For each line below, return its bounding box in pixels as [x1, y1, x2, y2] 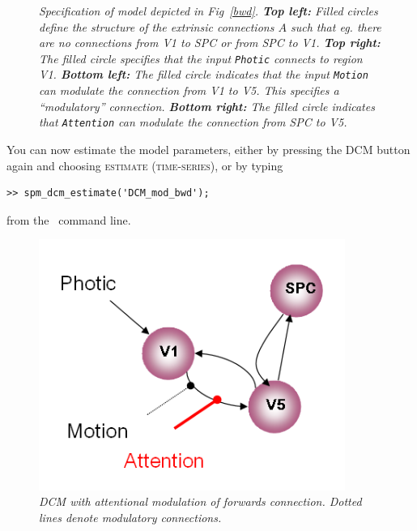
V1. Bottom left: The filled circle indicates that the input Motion [39, 66, 368, 83]
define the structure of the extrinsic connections [39, 18, 274, 35]
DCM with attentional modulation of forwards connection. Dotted [39, 493, 362, 510]
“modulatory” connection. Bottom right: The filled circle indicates [39, 97, 375, 114]
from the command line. [6, 211, 131, 228]
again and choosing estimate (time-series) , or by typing [6, 156, 283, 173]
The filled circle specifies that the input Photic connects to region [39, 49, 363, 66]
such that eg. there [290, 18, 381, 35]
